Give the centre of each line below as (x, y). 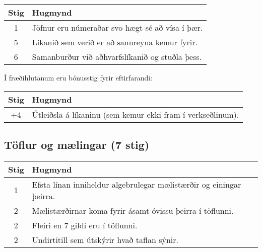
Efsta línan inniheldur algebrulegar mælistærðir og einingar (137, 184)
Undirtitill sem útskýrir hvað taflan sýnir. (105, 239)
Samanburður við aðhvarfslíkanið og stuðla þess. (117, 57)
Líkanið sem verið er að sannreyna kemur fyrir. (115, 42)
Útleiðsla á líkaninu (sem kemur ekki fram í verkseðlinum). (136, 114)
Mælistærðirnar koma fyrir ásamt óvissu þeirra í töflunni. (133, 210)
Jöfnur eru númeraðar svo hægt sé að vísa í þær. (117, 27)
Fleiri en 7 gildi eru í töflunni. (85, 225)
